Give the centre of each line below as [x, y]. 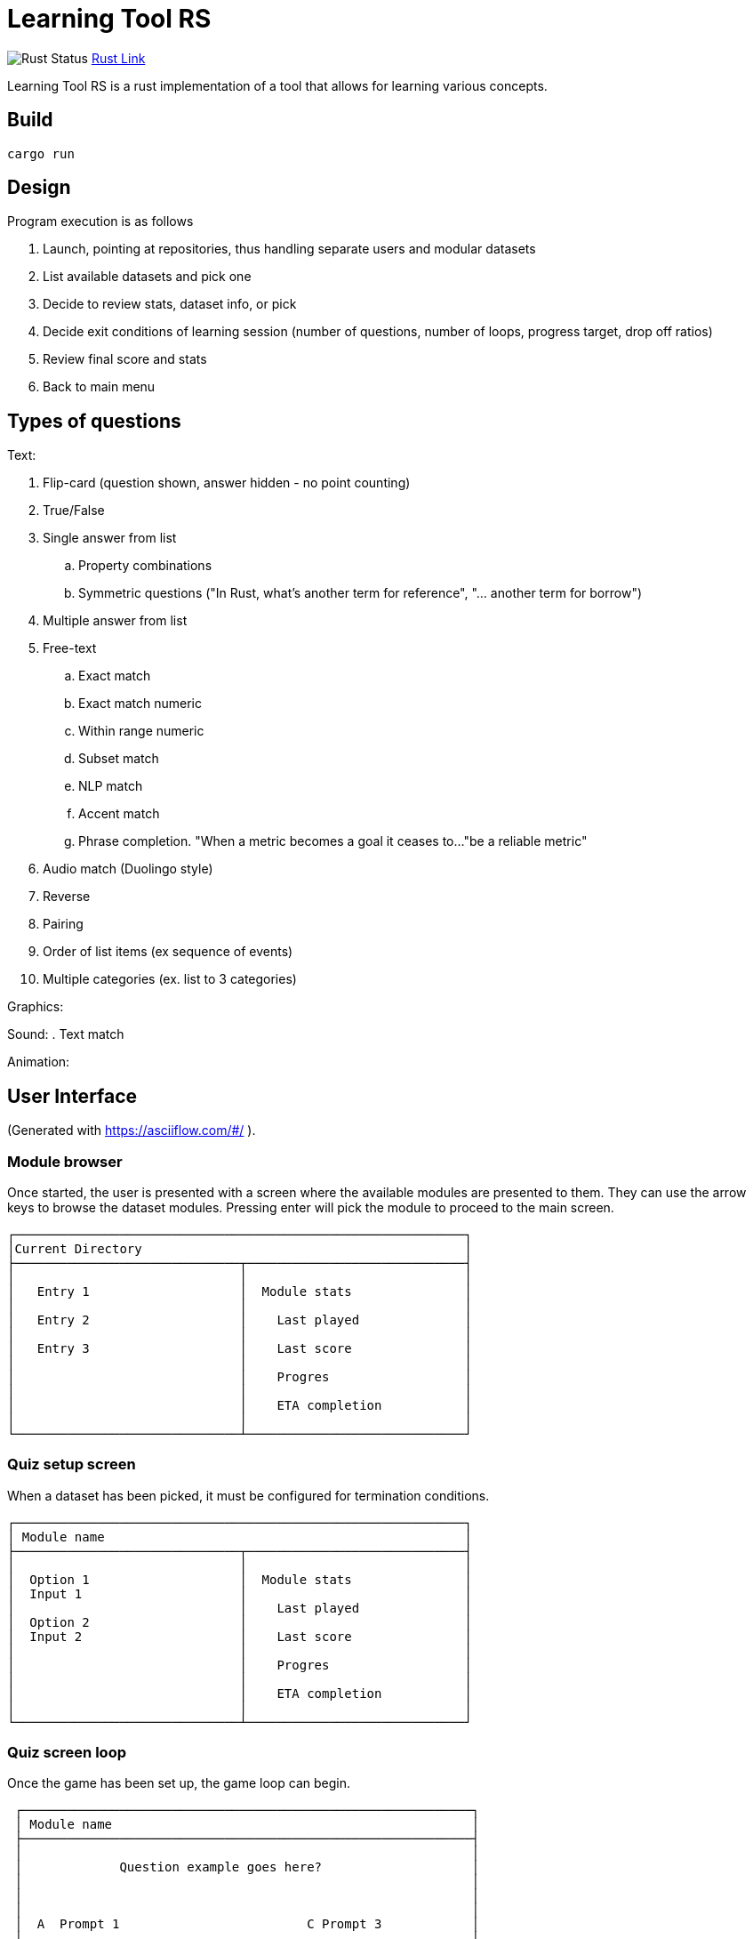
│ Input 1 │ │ [240, 1593]
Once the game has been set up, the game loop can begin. [179, 1783]
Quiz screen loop [67, 1752]
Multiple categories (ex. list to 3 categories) [170, 979]
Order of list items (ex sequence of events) [168, 952]
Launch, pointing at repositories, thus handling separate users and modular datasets [289, 249]
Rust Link [118, 58]
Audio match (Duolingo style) [128, 869]
